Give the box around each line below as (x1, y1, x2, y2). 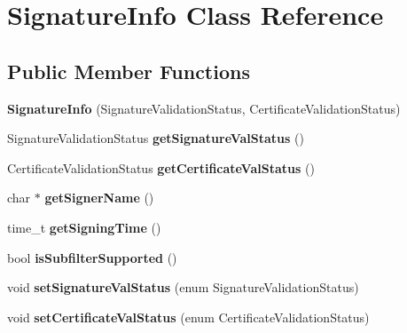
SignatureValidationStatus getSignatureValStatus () (7, 129, 304, 147)
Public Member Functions (7, 57, 250, 84)
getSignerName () (44, 188, 154, 207)
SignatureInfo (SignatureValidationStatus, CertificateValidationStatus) (7, 99, 401, 117)
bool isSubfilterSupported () (7, 248, 177, 266)
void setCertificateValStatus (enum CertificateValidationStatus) (7, 307, 370, 326)
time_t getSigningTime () (7, 218, 161, 236)
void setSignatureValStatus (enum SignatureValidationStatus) (7, 278, 359, 297)
